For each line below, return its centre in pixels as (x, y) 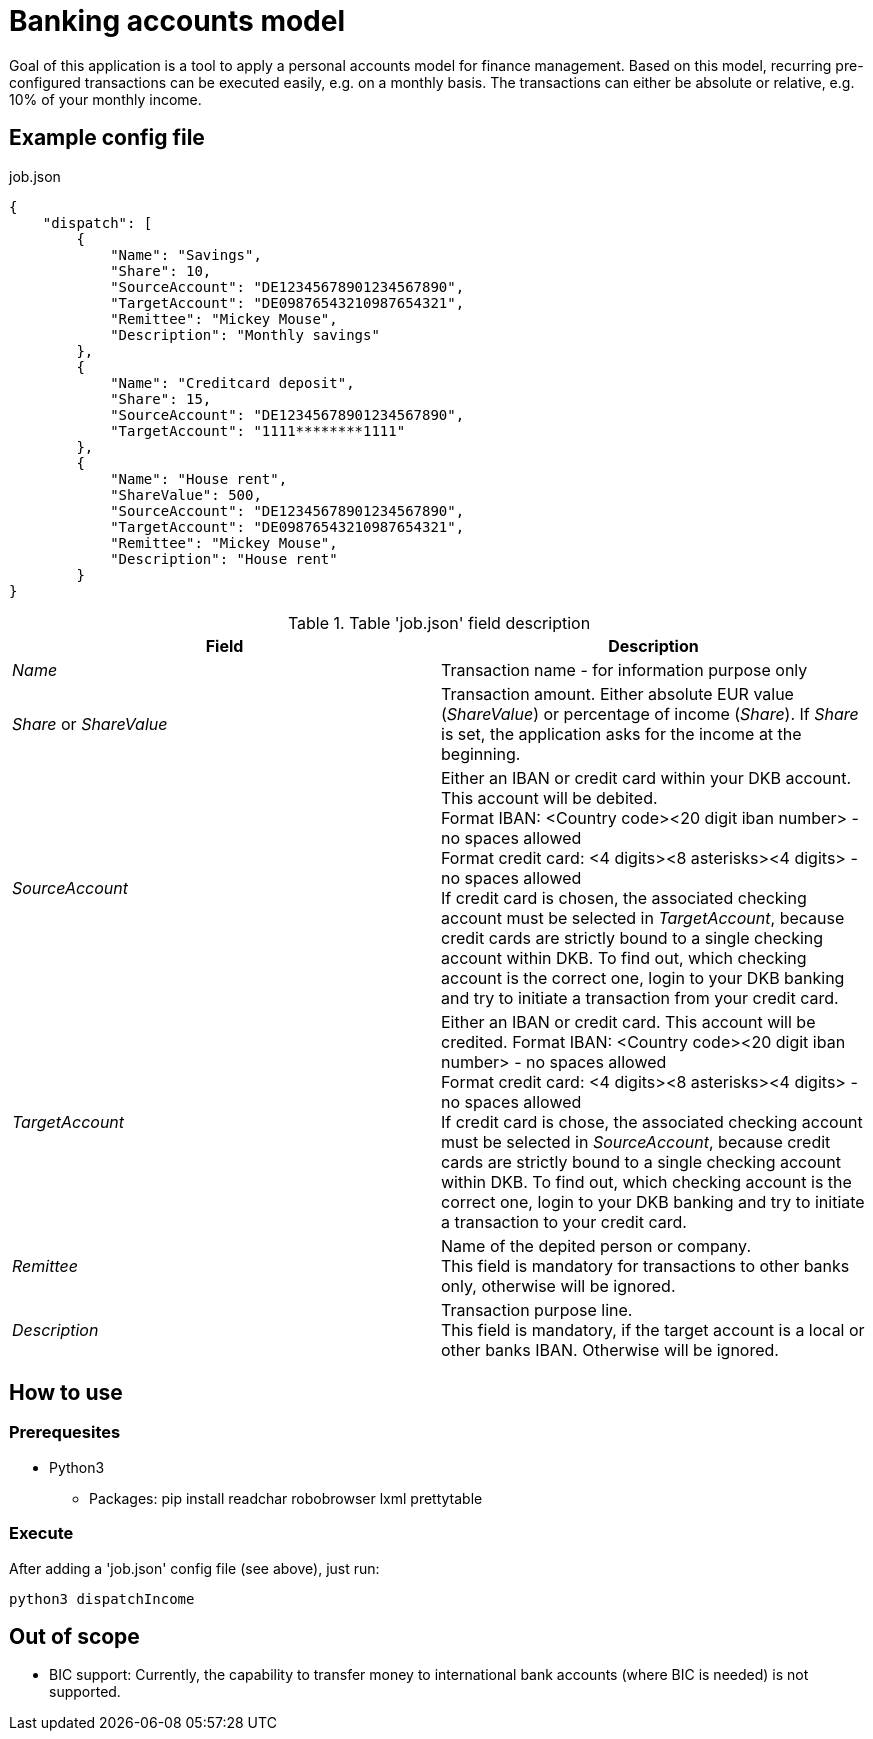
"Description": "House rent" (224, 558)
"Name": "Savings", (186, 254)
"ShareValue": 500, (186, 494)
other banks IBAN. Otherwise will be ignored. (610, 1349)
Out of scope (74, 1636)
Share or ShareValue (90, 723)
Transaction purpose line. (537, 1309)
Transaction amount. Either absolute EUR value (617, 693)
